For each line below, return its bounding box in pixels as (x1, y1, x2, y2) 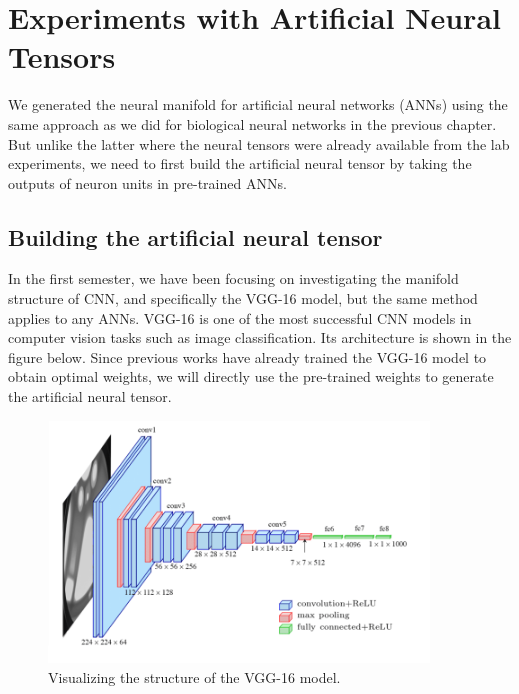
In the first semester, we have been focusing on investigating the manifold (8, 268, 459, 289)
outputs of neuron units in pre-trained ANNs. (8, 172, 287, 193)
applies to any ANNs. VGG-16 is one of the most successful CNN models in (8, 307, 472, 328)
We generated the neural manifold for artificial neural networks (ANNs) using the (8, 94, 508, 115)
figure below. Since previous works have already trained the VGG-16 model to (8, 346, 487, 367)
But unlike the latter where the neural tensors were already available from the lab (8, 133, 510, 154)
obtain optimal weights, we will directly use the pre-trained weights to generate (8, 366, 494, 387)
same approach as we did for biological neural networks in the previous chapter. (8, 113, 497, 134)
